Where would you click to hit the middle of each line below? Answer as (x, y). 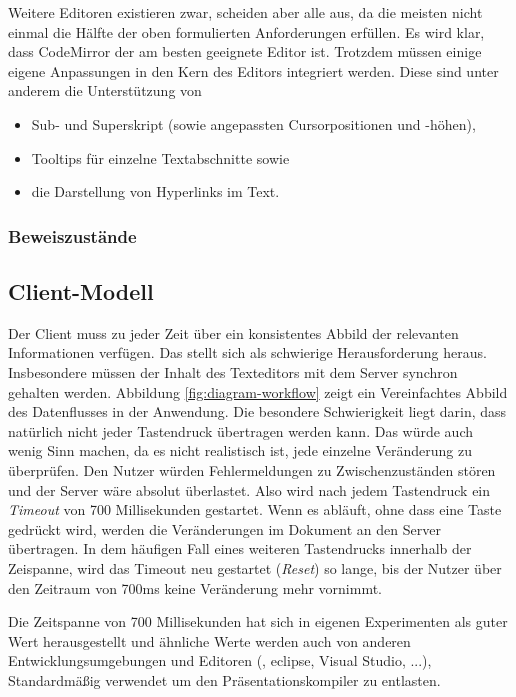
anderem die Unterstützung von (105, 90)
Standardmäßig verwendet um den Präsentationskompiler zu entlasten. (224, 679)
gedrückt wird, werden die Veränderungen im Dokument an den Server (224, 528)
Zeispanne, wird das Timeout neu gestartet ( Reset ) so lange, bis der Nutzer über (255, 567)
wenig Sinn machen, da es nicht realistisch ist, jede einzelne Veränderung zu (240, 450)
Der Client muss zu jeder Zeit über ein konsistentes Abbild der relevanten (233, 332)
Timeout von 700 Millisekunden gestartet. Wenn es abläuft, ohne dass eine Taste (255, 509)
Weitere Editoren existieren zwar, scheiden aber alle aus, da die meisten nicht (245, 12)
